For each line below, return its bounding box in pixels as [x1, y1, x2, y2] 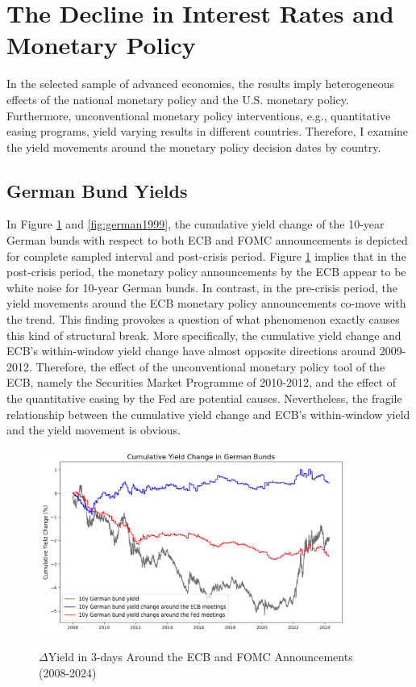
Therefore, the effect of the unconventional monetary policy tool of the [35, 358, 385, 375]
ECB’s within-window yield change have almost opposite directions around [6, 342, 376, 359]
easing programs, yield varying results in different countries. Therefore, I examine [6, 123, 409, 140]
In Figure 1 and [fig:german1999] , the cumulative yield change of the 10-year [6, 216, 385, 232]
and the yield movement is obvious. [6, 421, 181, 438]
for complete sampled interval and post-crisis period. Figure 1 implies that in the [6, 247, 406, 264]
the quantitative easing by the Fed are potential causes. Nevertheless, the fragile [6, 390, 402, 407]
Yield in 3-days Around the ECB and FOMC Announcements [48, 648, 353, 665]
